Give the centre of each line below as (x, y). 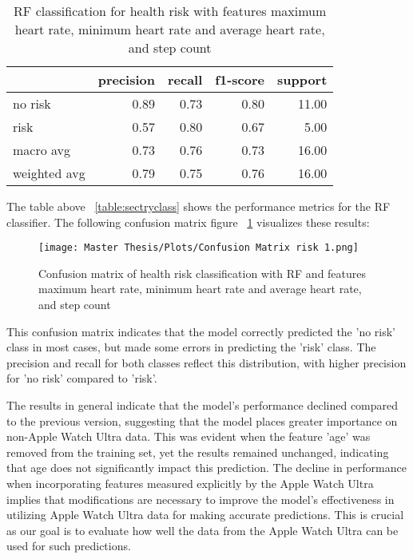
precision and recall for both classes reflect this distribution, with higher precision (206, 362)
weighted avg (49, 173)
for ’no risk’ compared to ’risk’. (82, 378)
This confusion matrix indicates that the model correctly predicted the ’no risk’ (201, 331)
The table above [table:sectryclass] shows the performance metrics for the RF (199, 206)
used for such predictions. (69, 546)
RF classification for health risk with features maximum (170, 11)
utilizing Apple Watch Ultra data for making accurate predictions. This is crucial (205, 515)
